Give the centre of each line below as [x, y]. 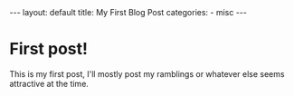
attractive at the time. [49, 83]
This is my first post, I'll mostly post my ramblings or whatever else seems [147, 73]
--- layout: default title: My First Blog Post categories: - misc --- [128, 12]
